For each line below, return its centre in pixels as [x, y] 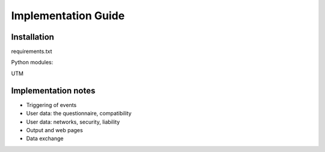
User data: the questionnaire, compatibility [79, 114]
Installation [32, 37]
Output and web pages [55, 130]
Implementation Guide [68, 16]
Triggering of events [51, 105]
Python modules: [32, 62]
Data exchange [45, 139]
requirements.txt [32, 52]
